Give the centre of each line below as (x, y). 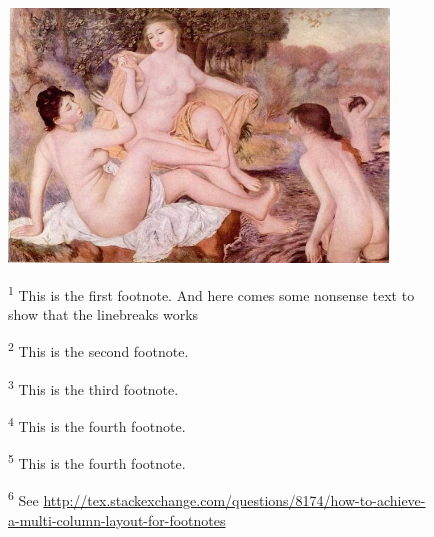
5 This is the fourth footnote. (97, 461)
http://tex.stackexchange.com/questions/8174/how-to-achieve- (234, 500)
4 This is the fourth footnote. (97, 424)
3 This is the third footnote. (93, 387)
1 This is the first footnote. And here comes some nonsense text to (211, 293)
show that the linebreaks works (103, 313)
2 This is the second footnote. (98, 350)
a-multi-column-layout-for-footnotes (117, 519)
